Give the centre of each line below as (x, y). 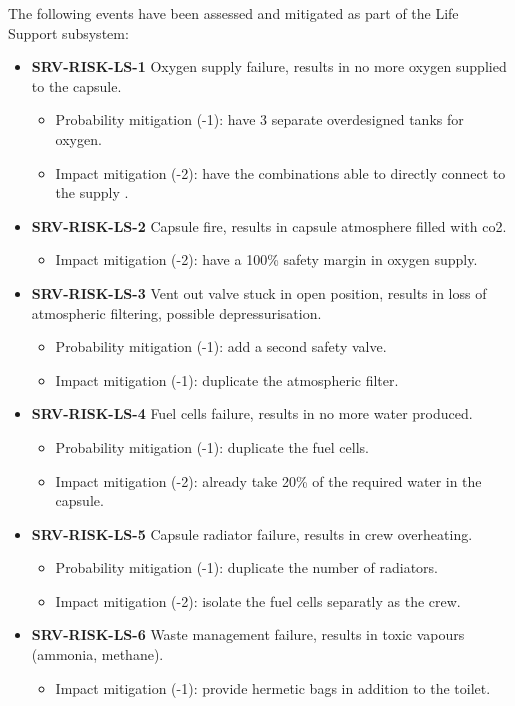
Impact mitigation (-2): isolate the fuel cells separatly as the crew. (258, 600)
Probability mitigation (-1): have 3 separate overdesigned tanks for (259, 119)
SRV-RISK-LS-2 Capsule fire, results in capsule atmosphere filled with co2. (269, 225)
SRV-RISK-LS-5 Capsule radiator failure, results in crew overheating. (252, 533)
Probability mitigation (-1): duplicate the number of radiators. (246, 567)
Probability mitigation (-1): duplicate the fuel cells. (212, 446)
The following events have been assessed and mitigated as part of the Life (233, 13)
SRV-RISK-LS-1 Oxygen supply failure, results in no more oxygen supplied (269, 66)
